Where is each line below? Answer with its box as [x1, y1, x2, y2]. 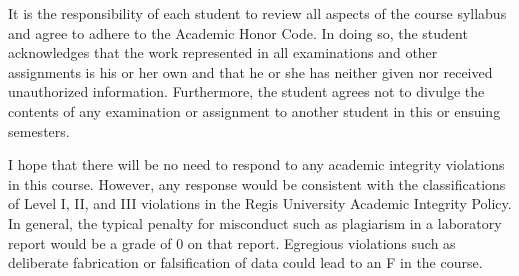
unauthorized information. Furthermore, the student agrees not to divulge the [8, 81, 485, 102]
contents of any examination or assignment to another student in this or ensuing [8, 100, 501, 121]
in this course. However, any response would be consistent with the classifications [8, 173, 506, 194]
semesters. [8, 120, 70, 141]
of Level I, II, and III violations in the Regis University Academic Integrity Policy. [8, 193, 512, 214]
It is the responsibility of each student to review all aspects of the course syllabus [8, 3, 507, 23]
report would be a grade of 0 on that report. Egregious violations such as [8, 232, 456, 253]
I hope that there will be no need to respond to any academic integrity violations [8, 154, 505, 175]
